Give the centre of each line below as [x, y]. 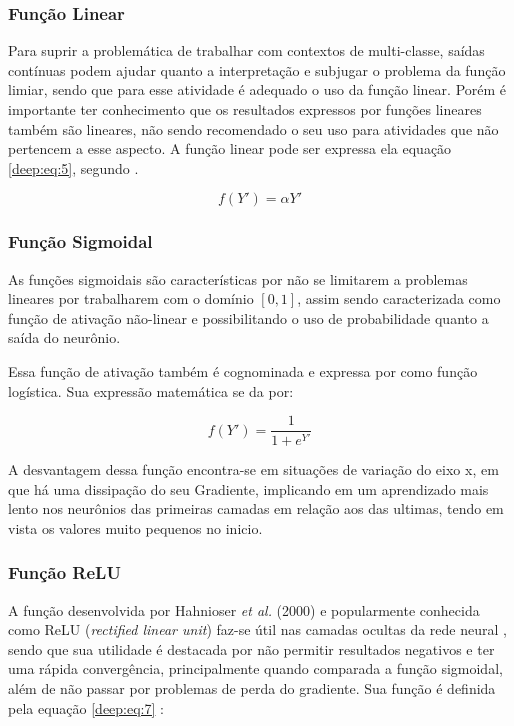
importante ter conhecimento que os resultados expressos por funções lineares [245, 109]
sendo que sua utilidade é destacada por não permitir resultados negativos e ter [251, 648]
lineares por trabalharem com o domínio [131, 298]
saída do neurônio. [64, 337]
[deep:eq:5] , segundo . [73, 167]
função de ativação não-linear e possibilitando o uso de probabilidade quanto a [248, 317]
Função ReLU [64, 572]
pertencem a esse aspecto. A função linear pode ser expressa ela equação [230, 148]
